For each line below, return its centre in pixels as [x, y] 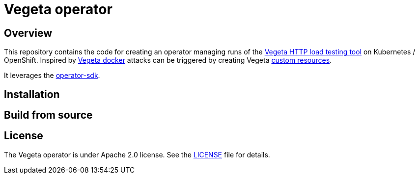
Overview [28, 33]
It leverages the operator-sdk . [52, 76]
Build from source [48, 115]
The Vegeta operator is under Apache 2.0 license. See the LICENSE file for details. [137, 154]
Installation [32, 94]
